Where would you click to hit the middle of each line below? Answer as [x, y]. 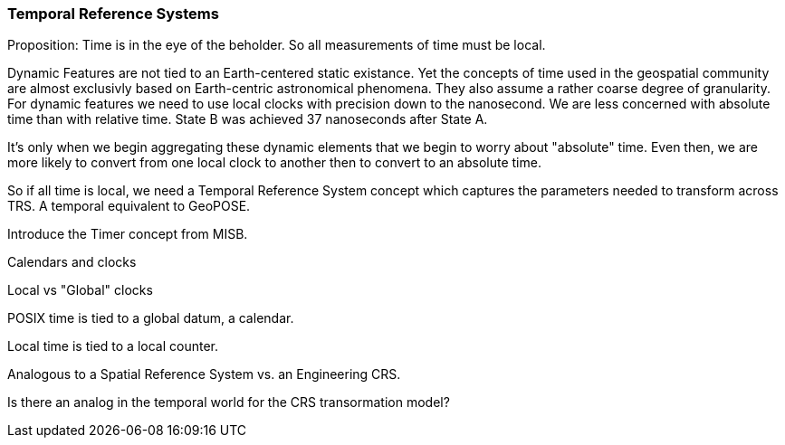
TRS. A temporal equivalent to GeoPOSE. [129, 206]
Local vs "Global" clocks [80, 290]
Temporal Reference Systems [113, 14]
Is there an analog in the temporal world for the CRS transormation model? [229, 402]
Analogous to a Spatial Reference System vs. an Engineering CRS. [204, 374]
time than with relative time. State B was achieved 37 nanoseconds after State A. [248, 119]
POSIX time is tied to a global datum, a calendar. [151, 318]
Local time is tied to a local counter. [113, 346]
